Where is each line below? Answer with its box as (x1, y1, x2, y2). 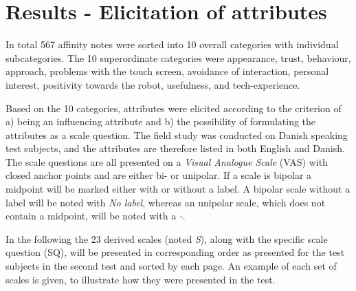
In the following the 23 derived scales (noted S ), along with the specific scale (5, 231, 328, 246)
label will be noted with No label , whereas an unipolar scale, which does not (5, 195, 326, 209)
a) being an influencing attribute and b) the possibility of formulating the (5, 114, 316, 129)
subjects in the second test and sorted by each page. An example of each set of (5, 259, 337, 273)
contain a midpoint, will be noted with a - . (5, 208, 186, 223)
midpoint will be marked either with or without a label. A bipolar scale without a (5, 182, 351, 196)
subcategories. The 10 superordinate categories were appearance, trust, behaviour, (5, 50, 351, 65)
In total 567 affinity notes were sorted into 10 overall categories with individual (5, 37, 339, 52)
